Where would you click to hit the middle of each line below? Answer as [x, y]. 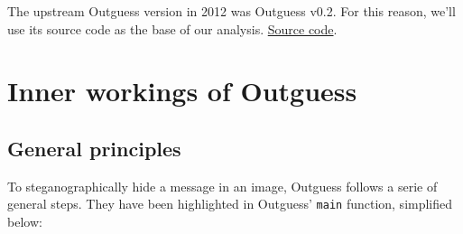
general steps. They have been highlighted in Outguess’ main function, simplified [230, 204]
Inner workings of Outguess [182, 91]
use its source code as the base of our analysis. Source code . [172, 28]
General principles [94, 148]
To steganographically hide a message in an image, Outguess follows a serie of [222, 186]
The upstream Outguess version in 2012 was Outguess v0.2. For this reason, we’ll [231, 11]
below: [25, 222]
